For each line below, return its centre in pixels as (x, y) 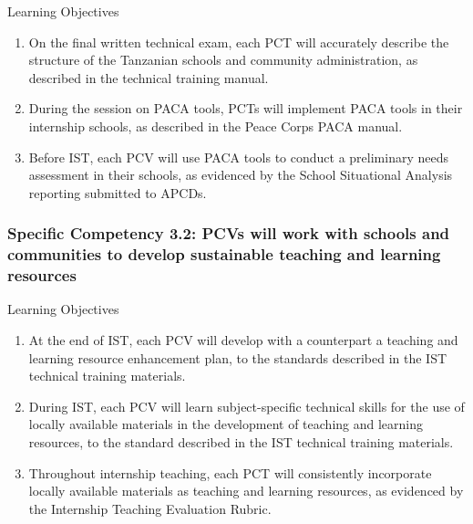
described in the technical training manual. (149, 77)
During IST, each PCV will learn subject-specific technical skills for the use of (247, 406)
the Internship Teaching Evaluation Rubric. (150, 508)
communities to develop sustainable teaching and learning (224, 254)
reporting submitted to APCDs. (118, 192)
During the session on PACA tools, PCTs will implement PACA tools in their (246, 108)
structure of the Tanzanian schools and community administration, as (223, 60)
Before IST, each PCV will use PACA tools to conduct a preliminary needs (238, 157)
